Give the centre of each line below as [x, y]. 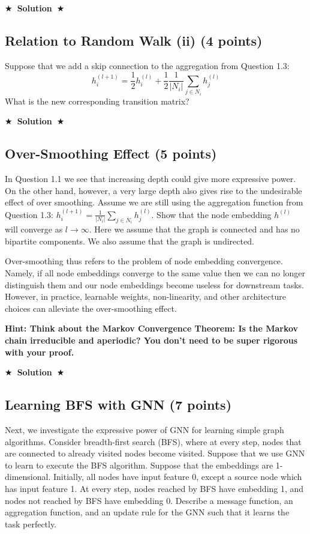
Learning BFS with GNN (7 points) [118, 405]
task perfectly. [31, 523]
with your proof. [40, 352]
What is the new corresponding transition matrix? [97, 101]
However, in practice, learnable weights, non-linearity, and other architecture [145, 296]
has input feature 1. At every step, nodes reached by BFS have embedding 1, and [154, 488]
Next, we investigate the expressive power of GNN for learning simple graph [145, 429]
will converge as [34, 229]
